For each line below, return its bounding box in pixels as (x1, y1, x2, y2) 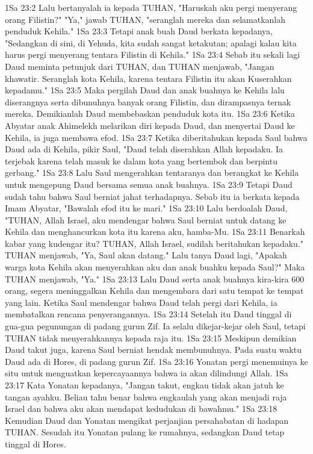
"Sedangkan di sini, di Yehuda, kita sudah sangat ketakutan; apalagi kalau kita (5, 36, 297, 49)
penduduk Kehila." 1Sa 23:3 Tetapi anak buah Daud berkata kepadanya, (5, 25, 273, 37)
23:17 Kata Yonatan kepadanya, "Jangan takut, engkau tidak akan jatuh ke (5, 379, 284, 391)
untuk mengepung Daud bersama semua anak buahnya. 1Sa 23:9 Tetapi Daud (5, 178, 293, 190)
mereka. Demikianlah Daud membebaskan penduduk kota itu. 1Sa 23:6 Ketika (5, 107, 295, 120)
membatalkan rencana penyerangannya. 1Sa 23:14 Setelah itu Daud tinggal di (5, 308, 292, 320)
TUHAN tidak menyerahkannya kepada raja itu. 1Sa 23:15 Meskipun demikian (5, 331, 297, 344)
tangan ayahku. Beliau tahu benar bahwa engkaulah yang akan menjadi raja (5, 390, 287, 403)
